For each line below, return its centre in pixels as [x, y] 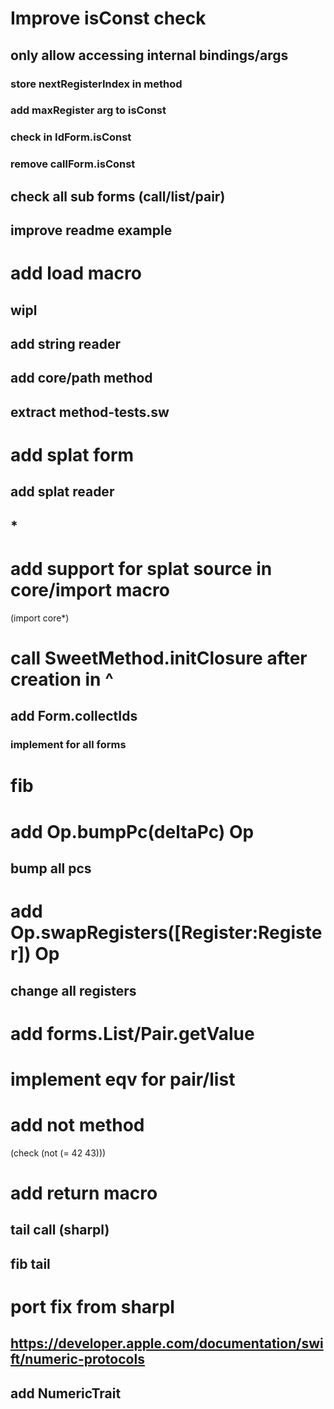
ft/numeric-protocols [77, 1359]
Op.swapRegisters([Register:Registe [166, 933]
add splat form [72, 454]
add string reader [65, 344]
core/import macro [90, 589]
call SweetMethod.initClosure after [159, 658]
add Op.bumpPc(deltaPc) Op [132, 831]
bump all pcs [51, 868]
